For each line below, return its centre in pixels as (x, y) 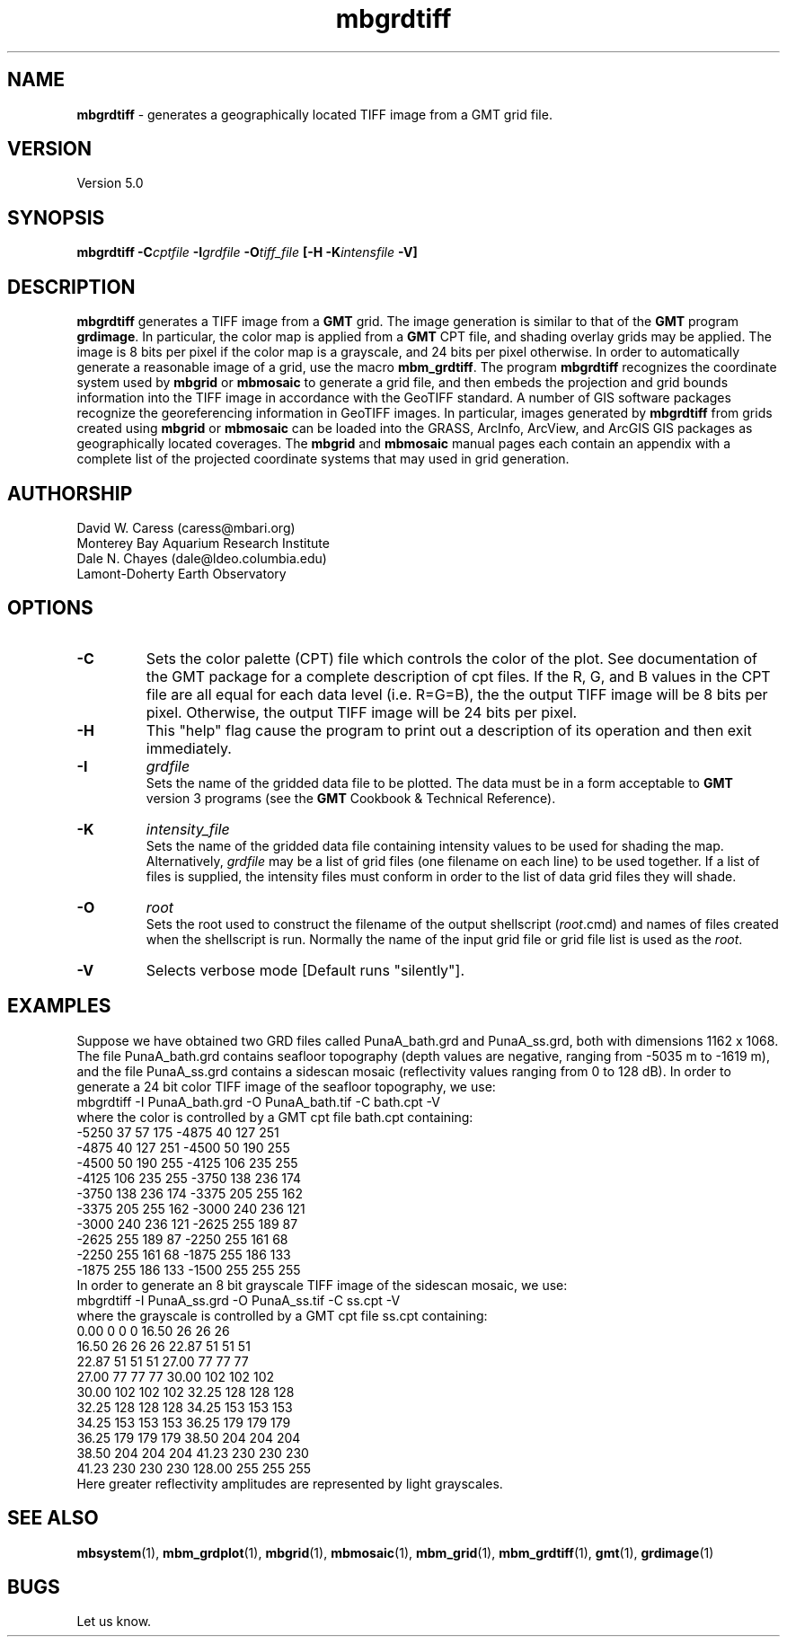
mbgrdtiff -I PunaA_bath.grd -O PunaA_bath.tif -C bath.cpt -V (258, 1101)
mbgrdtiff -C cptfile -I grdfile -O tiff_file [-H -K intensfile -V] (247, 252)
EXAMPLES (59, 1006)
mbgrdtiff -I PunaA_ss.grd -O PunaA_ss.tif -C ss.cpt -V (239, 1300)
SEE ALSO (53, 1518)
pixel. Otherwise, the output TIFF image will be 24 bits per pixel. (362, 712)
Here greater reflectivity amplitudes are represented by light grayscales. (290, 1483)
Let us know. (114, 1622)
